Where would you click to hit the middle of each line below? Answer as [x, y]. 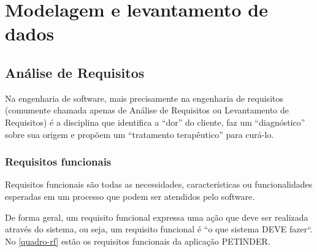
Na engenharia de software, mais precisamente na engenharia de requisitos [144, 98]
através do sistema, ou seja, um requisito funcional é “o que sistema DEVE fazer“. [159, 229]
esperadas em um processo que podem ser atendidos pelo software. [130, 196]
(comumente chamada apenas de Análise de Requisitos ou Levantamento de [147, 110]
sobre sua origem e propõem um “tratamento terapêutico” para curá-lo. [139, 134]
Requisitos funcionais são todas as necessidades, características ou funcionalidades [159, 184]
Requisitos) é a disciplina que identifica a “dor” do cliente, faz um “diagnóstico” [155, 122]
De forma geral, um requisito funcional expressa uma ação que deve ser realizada [157, 217]
